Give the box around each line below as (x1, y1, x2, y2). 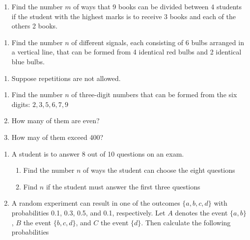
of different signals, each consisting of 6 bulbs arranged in (71, 37, 244, 47)
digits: (11, 99, 30, 109)
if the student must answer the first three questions (46, 181, 200, 191)
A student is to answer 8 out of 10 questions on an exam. (11, 148, 184, 159)
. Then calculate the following (141, 217, 231, 227)
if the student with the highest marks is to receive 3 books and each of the (11, 11, 236, 21)
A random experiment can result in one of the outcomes (11, 198, 180, 208)
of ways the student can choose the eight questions (83, 165, 235, 175)
